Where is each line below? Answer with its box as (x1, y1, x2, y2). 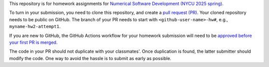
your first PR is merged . (9, 39, 58, 45)
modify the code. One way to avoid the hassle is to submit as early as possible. (9, 55, 171, 61)
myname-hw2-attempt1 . (9, 24, 61, 30)
